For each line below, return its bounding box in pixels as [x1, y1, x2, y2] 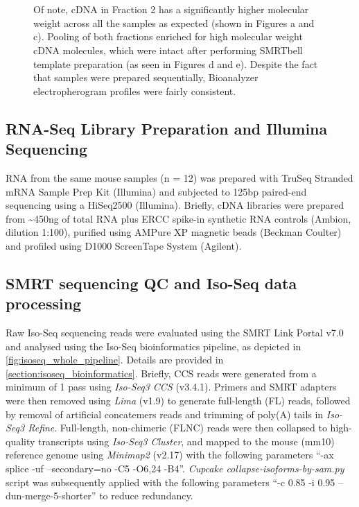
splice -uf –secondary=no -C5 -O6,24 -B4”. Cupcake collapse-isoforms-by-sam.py [6, 461, 344, 476]
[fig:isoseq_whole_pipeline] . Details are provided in [6, 352, 224, 367]
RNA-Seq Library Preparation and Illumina [6, 117, 328, 139]
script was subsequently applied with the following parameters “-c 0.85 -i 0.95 [6, 474, 335, 489]
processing [6, 293, 82, 314]
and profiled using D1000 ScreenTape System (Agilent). [6, 238, 242, 252]
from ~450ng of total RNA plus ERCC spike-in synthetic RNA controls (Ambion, [6, 211, 351, 225]
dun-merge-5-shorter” [6, 488, 96, 503]
